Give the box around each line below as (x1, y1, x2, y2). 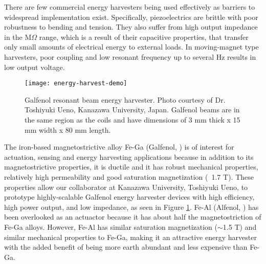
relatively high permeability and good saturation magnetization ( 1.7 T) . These (4, 171, 254, 182)
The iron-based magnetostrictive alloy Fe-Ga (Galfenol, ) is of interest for (4, 141, 234, 152)
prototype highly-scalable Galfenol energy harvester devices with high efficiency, (4, 191, 255, 202)
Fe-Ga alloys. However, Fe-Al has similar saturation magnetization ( (4, 221, 218, 232)
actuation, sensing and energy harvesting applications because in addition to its (4, 151, 254, 162)
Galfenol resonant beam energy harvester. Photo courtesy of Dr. (25, 94, 226, 105)
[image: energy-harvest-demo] (25, 80, 127, 87)
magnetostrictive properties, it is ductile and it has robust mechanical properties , (4, 161, 258, 172)
